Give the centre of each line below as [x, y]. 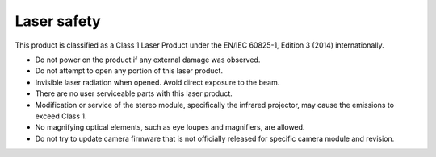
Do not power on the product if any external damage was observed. [148, 60]
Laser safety [58, 21]
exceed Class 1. [61, 116]
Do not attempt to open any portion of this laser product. [129, 71]
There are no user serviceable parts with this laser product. [134, 93]
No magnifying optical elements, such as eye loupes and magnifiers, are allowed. [170, 127]
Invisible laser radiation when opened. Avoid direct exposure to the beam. [157, 82]
